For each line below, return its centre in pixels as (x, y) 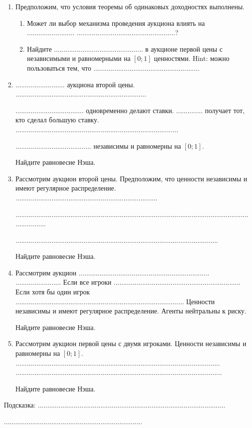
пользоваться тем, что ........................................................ (113, 68)
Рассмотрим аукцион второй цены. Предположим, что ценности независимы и (131, 178)
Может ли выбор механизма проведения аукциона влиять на (116, 23)
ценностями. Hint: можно (192, 58)
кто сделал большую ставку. (57, 120)
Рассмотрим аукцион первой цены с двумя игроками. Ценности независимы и (131, 343)
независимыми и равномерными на (79, 58)
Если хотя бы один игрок (53, 292)
